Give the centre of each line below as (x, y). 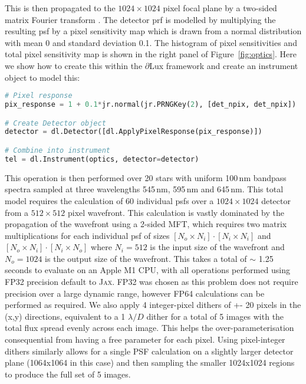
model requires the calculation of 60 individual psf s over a (109, 200)
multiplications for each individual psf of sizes (87, 235)
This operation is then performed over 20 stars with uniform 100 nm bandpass (146, 177)
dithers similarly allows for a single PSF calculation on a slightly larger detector (149, 351)
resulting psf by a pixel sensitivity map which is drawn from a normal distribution (153, 31)
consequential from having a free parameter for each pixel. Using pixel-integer (145, 339)
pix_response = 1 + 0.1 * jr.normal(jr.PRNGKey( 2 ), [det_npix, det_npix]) (151, 105)
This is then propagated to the (60, 8)
